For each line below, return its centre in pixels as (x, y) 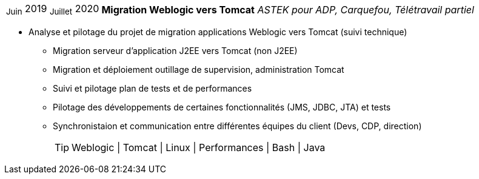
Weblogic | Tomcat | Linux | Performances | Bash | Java (199, 148)
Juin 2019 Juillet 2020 (53, 10)
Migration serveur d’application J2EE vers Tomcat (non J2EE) (175, 51)
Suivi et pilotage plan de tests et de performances (152, 89)
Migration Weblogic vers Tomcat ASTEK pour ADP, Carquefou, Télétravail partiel (288, 9)
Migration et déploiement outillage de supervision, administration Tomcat (199, 70)
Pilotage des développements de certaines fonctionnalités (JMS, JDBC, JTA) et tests (222, 107)
